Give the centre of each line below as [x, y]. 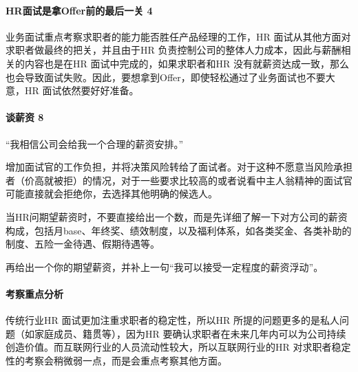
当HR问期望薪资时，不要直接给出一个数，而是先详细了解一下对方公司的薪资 [177, 216]
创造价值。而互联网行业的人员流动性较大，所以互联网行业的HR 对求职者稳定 [178, 347]
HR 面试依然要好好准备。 [82, 90]
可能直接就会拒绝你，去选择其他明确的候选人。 [112, 194]
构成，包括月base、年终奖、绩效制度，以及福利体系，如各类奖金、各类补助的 [179, 230]
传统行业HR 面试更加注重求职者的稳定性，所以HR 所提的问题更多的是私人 [172, 320]
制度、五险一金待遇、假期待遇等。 [83, 244]
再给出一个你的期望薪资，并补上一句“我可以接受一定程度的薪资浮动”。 [165, 266]
